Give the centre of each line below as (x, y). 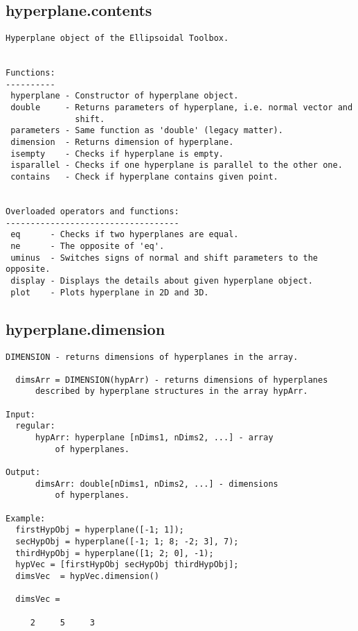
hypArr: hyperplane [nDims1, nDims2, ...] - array (154, 438)
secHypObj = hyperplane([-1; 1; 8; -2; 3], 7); (127, 542)
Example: (26, 518)
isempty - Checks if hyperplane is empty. (117, 154)
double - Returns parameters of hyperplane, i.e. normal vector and (182, 108)
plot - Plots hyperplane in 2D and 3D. (110, 292)
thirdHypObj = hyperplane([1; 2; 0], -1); (115, 553)
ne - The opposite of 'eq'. (88, 247)
